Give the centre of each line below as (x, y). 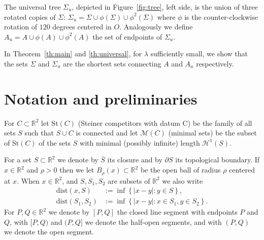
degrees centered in (82, 27)
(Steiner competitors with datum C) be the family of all (165, 123)
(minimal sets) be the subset (212, 133)
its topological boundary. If (218, 160)
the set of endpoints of (127, 36)
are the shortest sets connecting (112, 63)
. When (28, 180)
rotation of (21, 27)
